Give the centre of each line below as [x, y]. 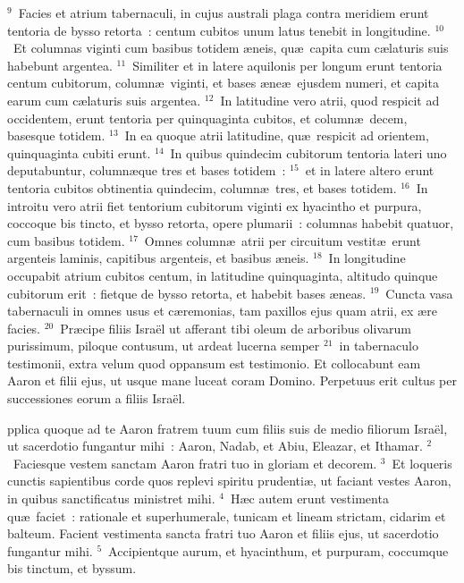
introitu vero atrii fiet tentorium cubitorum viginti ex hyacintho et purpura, [215, 205]
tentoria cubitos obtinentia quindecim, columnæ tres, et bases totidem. [202, 187]
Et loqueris [422, 463]
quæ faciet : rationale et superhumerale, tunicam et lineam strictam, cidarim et [227, 515]
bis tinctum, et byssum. [72, 568]
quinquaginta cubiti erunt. [79, 152]
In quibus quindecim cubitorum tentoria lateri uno [308, 152]
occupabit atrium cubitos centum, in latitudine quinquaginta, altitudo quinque [223, 275]
